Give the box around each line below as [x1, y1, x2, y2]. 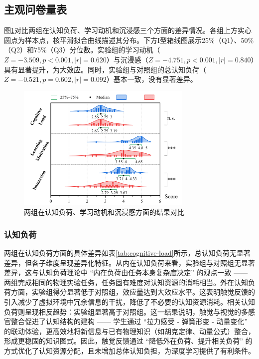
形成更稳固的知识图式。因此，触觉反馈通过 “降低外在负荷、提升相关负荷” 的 [4, 336, 253, 346]
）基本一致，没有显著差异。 [106, 74, 197, 84]
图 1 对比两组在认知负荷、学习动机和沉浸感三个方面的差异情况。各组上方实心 [4, 25, 252, 35]
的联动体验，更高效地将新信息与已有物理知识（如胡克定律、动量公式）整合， [4, 326, 255, 336]
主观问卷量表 [4, 1, 67, 17]
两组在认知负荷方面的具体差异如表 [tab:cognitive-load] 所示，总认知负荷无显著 [4, 248, 251, 258]
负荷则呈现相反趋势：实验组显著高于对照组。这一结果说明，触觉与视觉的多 [4, 306, 248, 317]
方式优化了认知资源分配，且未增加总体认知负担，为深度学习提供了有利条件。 [4, 346, 255, 356]
